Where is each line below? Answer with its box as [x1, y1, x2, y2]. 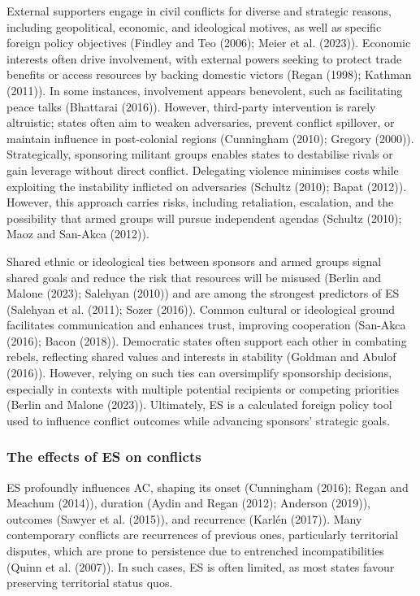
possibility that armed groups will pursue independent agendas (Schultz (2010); [6, 209, 402, 226]
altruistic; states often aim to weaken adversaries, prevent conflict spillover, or [6, 114, 395, 131]
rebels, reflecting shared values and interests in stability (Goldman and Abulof [6, 348, 396, 365]
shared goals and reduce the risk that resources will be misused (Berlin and [6, 268, 382, 285]
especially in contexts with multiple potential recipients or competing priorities [6, 380, 400, 397]
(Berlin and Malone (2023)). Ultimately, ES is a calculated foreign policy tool [6, 396, 392, 413]
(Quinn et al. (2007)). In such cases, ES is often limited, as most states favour [6, 558, 395, 575]
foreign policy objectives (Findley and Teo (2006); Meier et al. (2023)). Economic [6, 34, 411, 51]
